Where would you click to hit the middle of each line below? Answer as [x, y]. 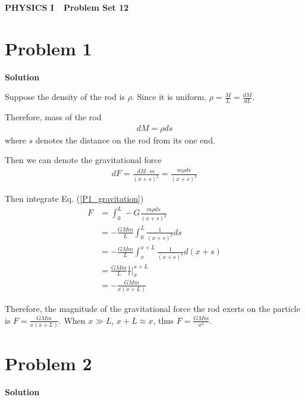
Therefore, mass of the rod [53, 117]
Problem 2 [48, 363]
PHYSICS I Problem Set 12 [67, 7]
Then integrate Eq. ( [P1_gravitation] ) [74, 199]
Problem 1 [48, 48]
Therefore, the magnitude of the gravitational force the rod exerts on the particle [152, 309]
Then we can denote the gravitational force [83, 160]
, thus [163, 320]
